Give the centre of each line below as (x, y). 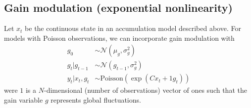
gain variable (24, 100)
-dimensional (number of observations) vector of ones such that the (145, 90)
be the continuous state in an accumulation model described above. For (133, 28)
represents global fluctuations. (96, 100)
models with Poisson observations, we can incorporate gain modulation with (119, 38)
